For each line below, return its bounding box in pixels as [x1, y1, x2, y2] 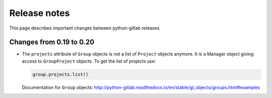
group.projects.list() [32, 71, 89, 77]
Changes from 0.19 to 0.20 [9, 38, 95, 46]
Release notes [9, 7, 70, 18]
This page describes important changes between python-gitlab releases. [9, 25, 161, 31]
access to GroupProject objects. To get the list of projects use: [22, 58, 156, 64]
